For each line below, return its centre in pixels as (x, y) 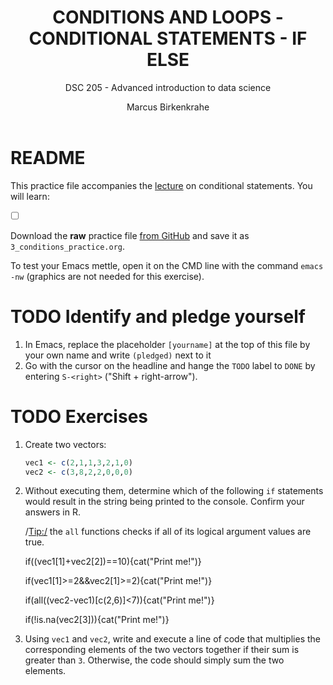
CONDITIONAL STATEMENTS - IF (168, 38)
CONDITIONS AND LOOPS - (168, 17)
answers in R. (52, 512)
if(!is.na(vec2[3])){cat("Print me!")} (97, 620)
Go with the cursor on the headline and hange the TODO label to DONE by (170, 365)
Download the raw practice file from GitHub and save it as (130, 235)
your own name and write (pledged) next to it (118, 355)
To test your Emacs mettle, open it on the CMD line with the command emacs (167, 265)
